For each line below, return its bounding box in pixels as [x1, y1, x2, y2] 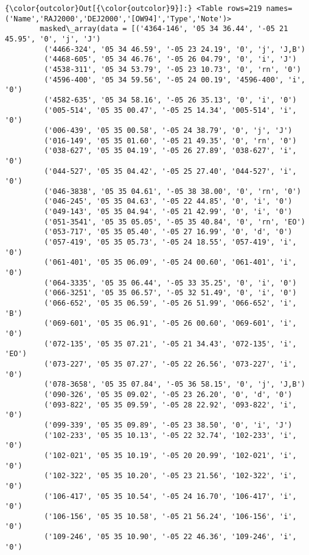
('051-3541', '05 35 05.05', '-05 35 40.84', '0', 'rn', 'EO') [44, 217, 305, 226]
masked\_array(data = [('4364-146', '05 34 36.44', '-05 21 [40, 24, 288, 34]
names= [266, 4, 293, 13]
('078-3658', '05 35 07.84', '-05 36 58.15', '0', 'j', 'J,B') [44, 380, 305, 389]
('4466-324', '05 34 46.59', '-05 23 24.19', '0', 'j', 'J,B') [44, 45, 305, 54]
